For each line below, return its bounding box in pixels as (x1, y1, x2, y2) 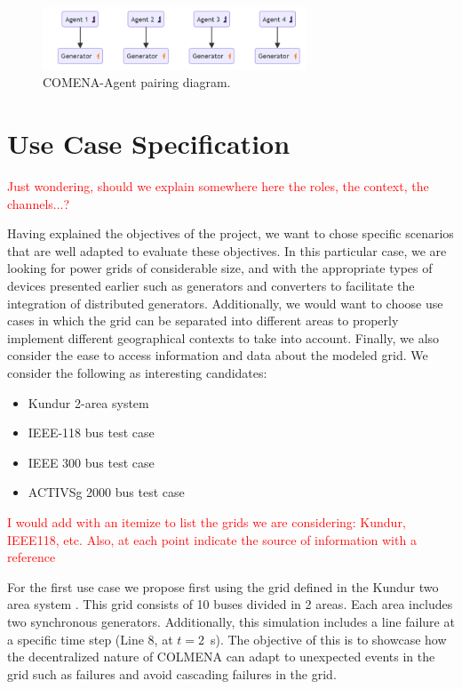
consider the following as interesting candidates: (7, 364, 267, 382)
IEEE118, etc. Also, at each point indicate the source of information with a (7, 530, 417, 549)
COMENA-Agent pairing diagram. (43, 73, 231, 92)
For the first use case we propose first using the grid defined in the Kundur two (7, 577, 439, 596)
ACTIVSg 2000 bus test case (28, 483, 185, 501)
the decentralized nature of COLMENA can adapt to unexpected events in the (7, 647, 435, 666)
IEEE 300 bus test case (28, 453, 155, 471)
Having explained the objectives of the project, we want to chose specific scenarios (7, 224, 454, 243)
